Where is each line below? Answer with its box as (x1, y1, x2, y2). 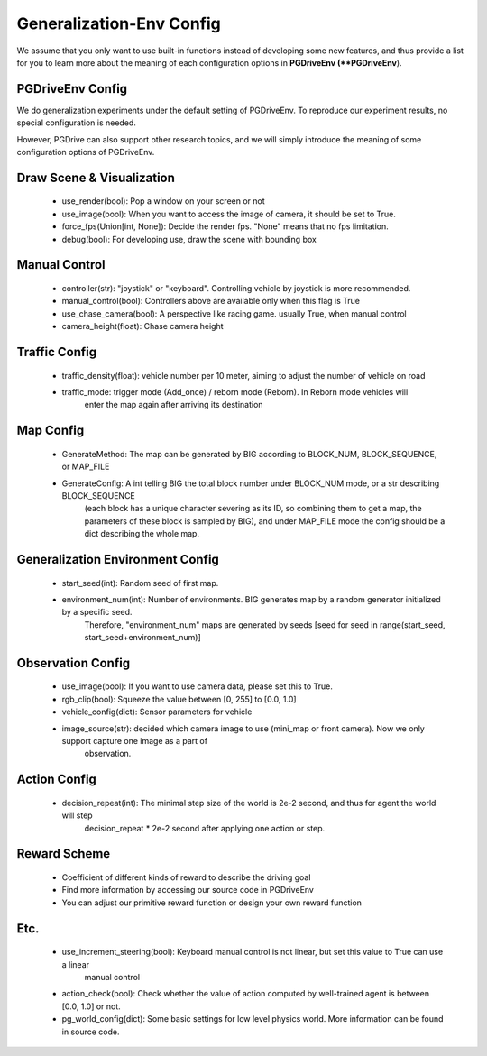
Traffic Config (16, 344, 97, 360)
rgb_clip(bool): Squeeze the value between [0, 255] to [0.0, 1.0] (61, 693, 297, 704)
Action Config (16, 772, 96, 787)
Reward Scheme (16, 846, 111, 861)
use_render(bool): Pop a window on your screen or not (61, 196, 265, 207)
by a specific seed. (61, 607, 133, 618)
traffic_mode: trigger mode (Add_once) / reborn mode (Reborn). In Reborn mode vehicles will (61, 386, 409, 397)
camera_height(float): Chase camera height (61, 321, 225, 332)
